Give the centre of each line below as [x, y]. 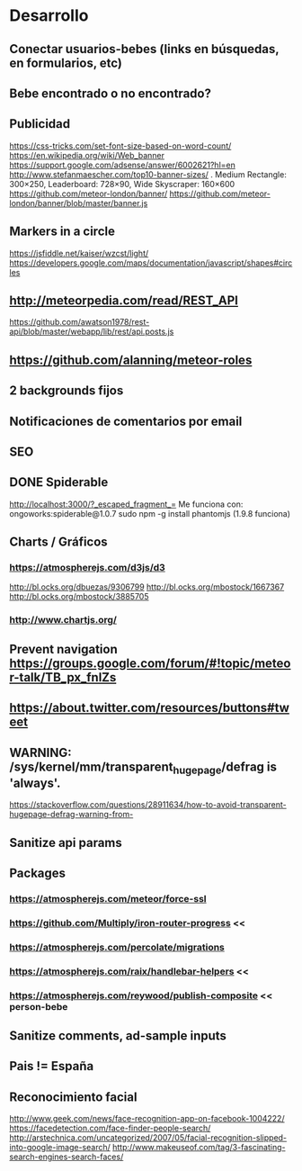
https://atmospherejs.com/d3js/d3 [88, 568]
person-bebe [39, 1006]
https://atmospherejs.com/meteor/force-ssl [108, 898]
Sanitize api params [66, 842]
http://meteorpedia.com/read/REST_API [124, 300]
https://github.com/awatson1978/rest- [80, 322]
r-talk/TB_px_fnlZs [63, 677]
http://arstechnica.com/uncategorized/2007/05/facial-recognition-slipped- [148, 1138]
